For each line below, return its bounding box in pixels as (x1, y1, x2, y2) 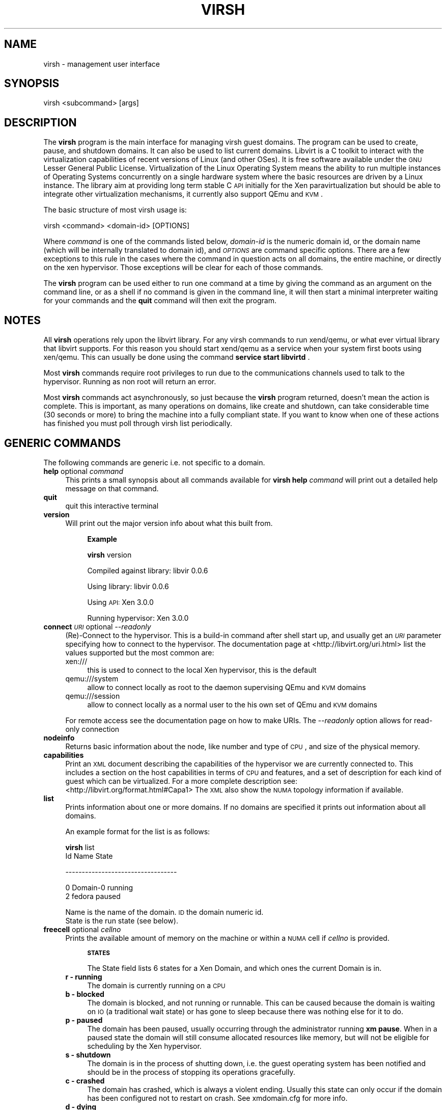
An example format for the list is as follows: (65, 827, 210, 836)
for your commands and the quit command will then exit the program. (43, 296, 276, 305)
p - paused (65, 1015, 103, 1024)
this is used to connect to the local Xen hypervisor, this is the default (87, 665, 317, 674)
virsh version (87, 550, 132, 559)
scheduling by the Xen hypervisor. (87, 1041, 202, 1050)
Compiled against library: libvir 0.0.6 (87, 566, 208, 575)
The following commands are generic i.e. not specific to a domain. (43, 458, 265, 467)
